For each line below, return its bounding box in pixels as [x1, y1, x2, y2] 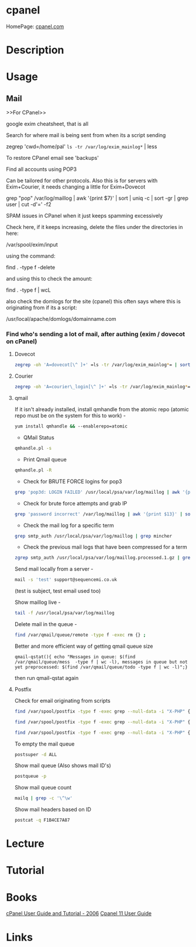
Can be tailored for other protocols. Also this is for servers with [6, 177, 158, 184]
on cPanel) [6, 337, 37, 346]
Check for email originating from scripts [14, 697, 111, 704]
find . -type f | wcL [6, 286, 51, 293]
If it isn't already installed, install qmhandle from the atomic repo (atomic [14, 406, 189, 413]
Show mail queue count [14, 784, 72, 791]
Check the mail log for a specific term [23, 522, 114, 529]
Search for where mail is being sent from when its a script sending [6, 132, 166, 139]
